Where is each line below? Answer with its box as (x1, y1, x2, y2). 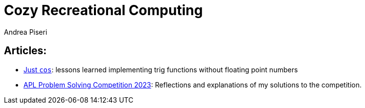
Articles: (4, 44, 47, 57)
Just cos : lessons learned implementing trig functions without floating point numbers (23, 65, 298, 74)
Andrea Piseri (4, 27, 47, 36)
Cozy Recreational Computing (4, 2, 203, 19)
